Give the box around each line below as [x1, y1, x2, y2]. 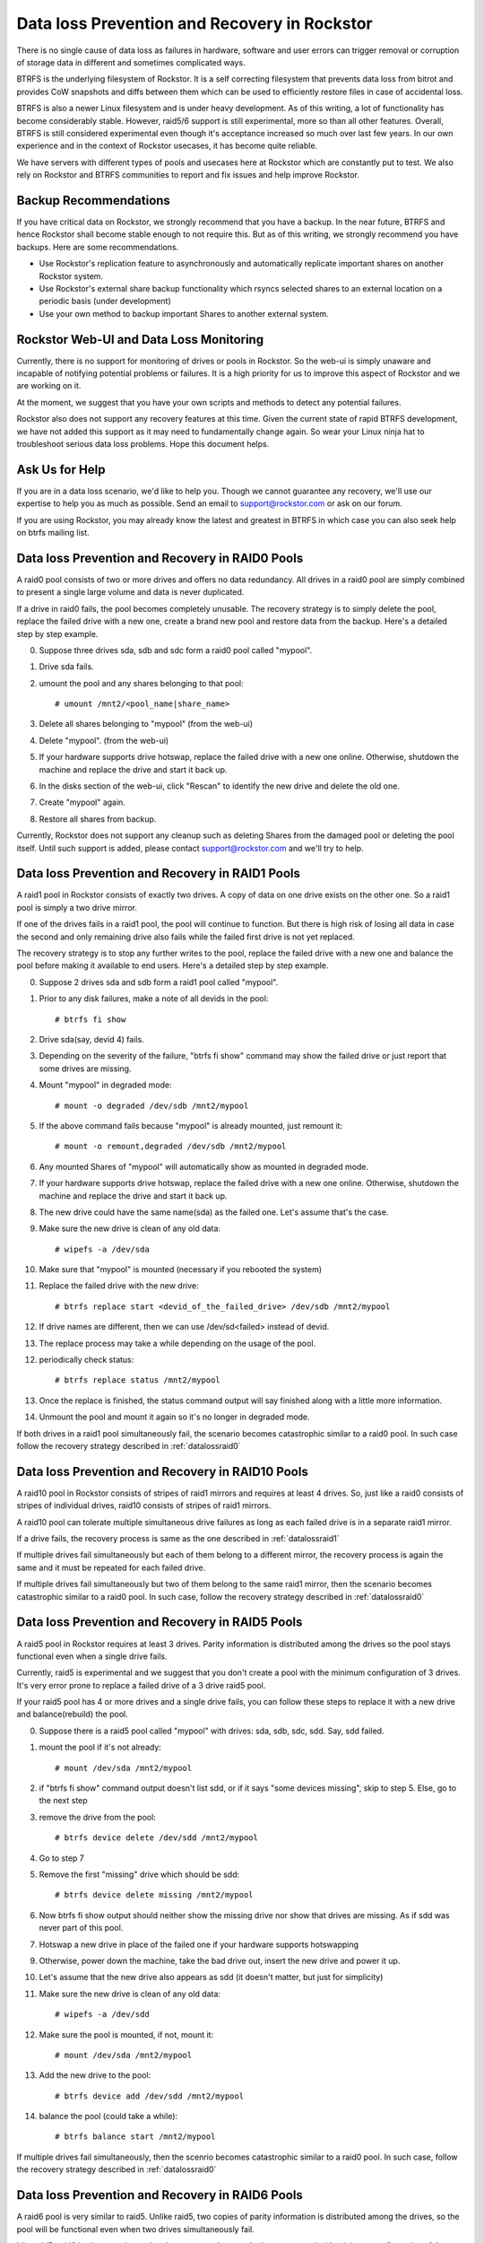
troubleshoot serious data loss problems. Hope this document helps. [16, 438, 270, 449]
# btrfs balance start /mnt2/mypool [55, 2132, 216, 2142]
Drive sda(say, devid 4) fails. [39, 1034, 145, 1044]
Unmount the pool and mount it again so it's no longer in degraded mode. [39, 1411, 310, 1422]
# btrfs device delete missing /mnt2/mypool [55, 1890, 255, 1900]
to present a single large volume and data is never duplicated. [16, 587, 245, 598]
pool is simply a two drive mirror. [16, 902, 138, 912]
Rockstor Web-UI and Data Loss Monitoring [16, 332, 264, 347]
